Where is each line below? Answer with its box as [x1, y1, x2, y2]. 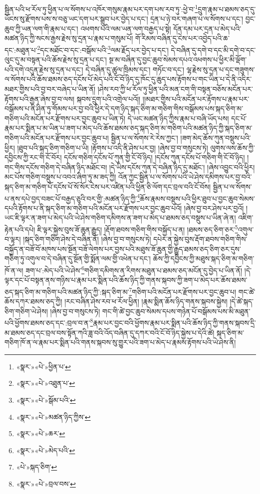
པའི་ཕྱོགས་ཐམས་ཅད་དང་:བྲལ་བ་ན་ [4, 318, 90, 328]
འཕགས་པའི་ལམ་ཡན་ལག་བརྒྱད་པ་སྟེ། [80, 23, 171, 33]
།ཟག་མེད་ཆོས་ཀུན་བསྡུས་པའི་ [180, 133, 251, 143]
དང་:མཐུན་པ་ [4, 44, 37, 55]
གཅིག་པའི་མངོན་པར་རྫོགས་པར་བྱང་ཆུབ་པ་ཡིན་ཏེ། [4, 113, 126, 123]
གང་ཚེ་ [238, 286, 256, 297]
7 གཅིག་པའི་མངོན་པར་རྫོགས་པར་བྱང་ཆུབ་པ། [129, 285, 237, 297]
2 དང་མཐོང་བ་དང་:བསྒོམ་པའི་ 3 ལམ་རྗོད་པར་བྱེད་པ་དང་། [37, 43, 169, 55]
